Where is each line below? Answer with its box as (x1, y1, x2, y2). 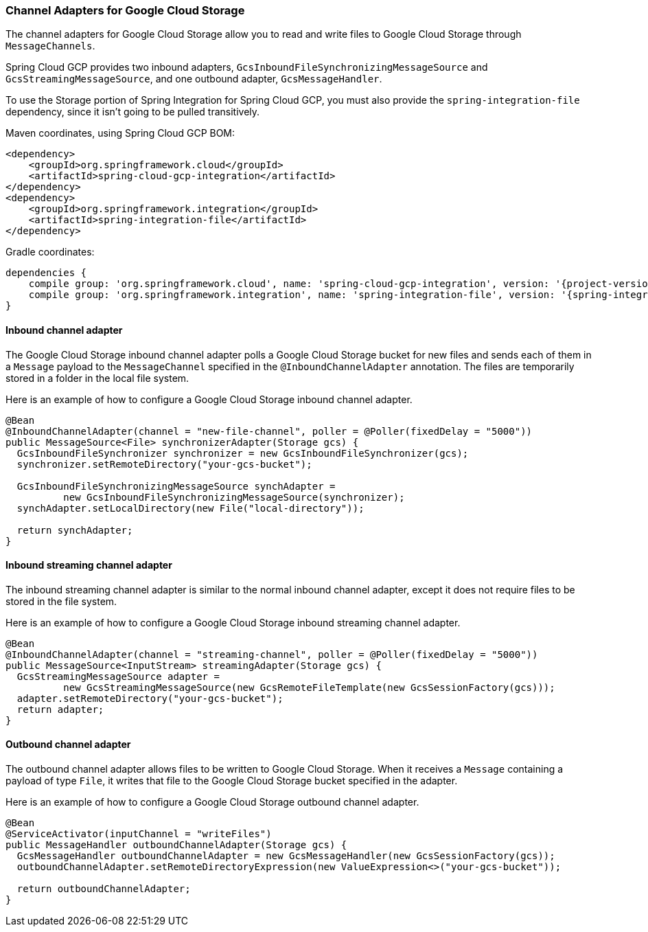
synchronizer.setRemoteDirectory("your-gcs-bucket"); (16, 458, 312, 470)
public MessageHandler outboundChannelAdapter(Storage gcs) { (5, 839, 347, 851)
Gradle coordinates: (5, 246, 95, 258)
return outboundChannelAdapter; (16, 883, 191, 895)
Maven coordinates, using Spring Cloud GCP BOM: (5, 127, 235, 139)
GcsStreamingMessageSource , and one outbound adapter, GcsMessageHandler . (5, 73, 382, 85)
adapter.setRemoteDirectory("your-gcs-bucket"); (16, 692, 283, 704)
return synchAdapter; (16, 524, 133, 536)
